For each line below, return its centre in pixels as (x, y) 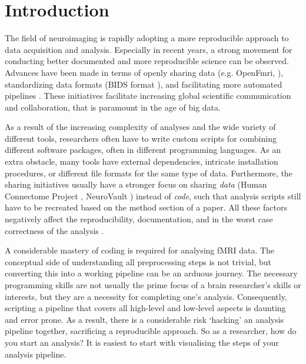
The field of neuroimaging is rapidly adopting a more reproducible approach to (147, 38)
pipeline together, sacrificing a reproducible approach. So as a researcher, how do (151, 331)
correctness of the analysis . (54, 230)
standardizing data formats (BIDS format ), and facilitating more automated (144, 84)
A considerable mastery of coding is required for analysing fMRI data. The (140, 250)
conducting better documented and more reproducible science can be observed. (147, 61)
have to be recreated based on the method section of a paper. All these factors (146, 207)
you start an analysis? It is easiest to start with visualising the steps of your (142, 342)
